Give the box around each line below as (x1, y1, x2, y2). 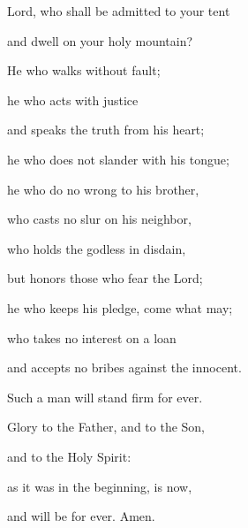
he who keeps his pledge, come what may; (7, 298, 233, 317)
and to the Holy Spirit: (7, 447, 132, 465)
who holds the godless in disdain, (7, 239, 186, 257)
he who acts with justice (7, 90, 139, 109)
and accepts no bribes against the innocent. (7, 358, 242, 377)
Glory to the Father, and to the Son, (7, 417, 206, 436)
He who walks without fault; (7, 61, 161, 80)
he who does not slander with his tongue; (7, 149, 229, 168)
